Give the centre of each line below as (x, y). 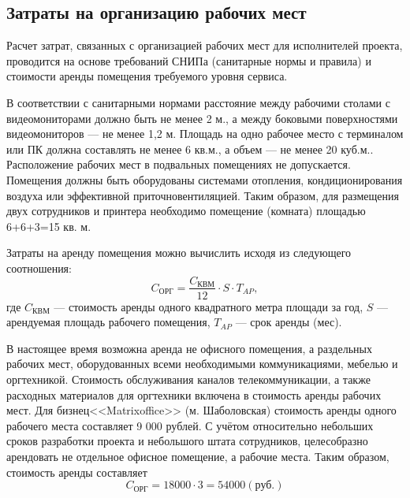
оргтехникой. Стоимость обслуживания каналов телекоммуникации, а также (188, 379)
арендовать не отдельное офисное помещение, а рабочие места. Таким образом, (198, 456)
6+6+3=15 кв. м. (49, 226)
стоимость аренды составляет (77, 472)
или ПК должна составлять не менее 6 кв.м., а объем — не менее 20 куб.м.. (190, 149)
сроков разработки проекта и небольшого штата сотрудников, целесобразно (187, 441)
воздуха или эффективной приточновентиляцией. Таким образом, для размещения (203, 195)
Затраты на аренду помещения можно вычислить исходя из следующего (179, 253)
